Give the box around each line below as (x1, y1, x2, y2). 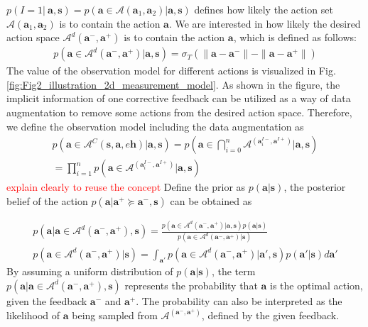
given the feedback (6, 293, 87, 308)
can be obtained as (170, 193, 252, 208)
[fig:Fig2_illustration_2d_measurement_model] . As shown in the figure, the (6, 77, 340, 92)
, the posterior (283, 179, 346, 194)
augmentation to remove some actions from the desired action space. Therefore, (6, 105, 352, 119)
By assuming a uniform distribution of (6, 264, 173, 279)
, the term (211, 264, 256, 279)
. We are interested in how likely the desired (168, 16, 361, 31)
